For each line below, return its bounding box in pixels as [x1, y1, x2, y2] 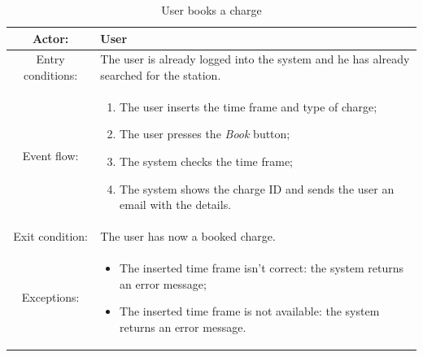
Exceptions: [21, 289, 80, 306]
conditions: [24, 67, 78, 84]
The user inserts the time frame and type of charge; [120, 98, 377, 115]
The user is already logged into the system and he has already [100, 50, 410, 67]
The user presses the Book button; [120, 125, 290, 142]
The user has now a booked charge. [100, 228, 276, 245]
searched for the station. [100, 67, 221, 84]
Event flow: [22, 147, 79, 164]
